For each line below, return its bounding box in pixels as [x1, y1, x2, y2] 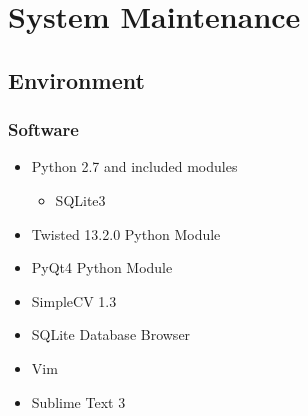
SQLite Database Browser [31, 324, 191, 345]
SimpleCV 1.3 [31, 290, 117, 311]
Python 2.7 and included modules [31, 156, 238, 177]
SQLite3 [55, 189, 106, 210]
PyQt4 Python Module [31, 257, 173, 278]
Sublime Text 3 [31, 391, 126, 412]
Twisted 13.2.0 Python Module [31, 223, 221, 244]
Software [8, 117, 79, 142]
